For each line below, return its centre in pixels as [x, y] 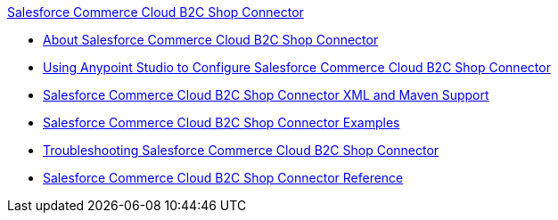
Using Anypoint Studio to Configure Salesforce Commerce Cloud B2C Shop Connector [297, 67]
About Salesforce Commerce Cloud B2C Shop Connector [211, 40]
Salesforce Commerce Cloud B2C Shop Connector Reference [223, 178]
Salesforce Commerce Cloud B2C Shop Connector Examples [222, 122]
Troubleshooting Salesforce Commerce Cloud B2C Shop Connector [241, 150]
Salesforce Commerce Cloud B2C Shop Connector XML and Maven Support [266, 95]
